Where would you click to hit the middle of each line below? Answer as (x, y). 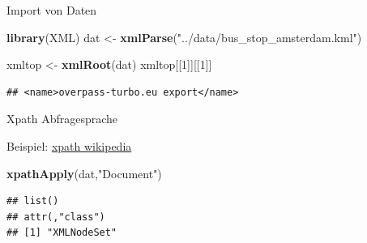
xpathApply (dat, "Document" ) (84, 173)
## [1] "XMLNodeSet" (62, 233)
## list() (33, 201)
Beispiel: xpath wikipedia (69, 145)
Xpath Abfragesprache (62, 119)
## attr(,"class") (56, 217)
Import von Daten (52, 10)
